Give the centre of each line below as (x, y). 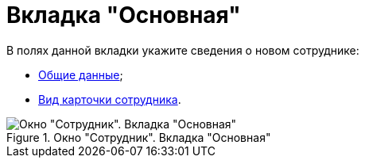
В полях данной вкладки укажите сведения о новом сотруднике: (183, 50)
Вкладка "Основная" (124, 15)
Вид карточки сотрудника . (110, 99)
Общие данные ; (81, 74)
